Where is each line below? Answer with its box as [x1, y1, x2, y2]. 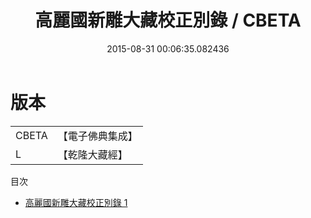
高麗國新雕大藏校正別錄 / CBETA [34, 9, 302, 32]
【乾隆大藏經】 [57, 147, 128, 161]
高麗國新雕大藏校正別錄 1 [24, 196, 128, 208]
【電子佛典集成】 [57, 129, 138, 143]
